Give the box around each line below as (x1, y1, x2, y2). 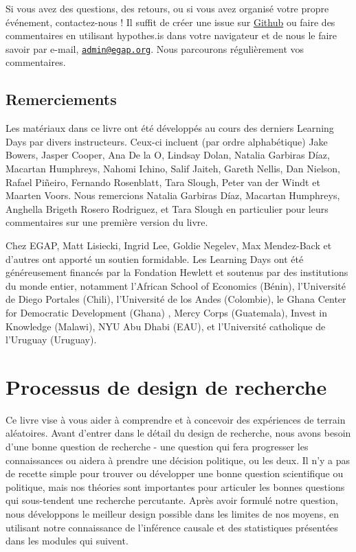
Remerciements (5, 89, 117, 110)
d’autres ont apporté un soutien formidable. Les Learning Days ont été (5, 251, 304, 266)
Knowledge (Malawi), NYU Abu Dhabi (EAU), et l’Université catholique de (5, 319, 326, 333)
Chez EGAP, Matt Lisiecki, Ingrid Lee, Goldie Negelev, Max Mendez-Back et (5, 238, 332, 252)
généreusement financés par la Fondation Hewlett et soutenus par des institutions (5, 265, 348, 279)
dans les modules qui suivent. (5, 533, 129, 548)
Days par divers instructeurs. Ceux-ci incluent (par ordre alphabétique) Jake (5, 134, 328, 148)
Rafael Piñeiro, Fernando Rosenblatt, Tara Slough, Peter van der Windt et (5, 174, 320, 189)
